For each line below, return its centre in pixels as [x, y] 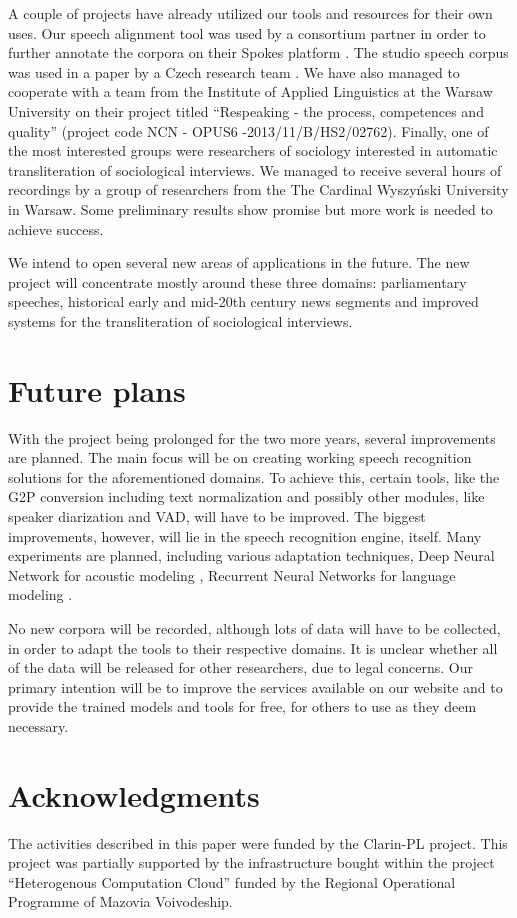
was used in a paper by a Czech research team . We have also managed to [234, 71]
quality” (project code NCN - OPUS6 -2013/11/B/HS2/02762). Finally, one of [248, 130]
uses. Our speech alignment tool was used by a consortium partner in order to [247, 32]
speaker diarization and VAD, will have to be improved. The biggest [217, 516]
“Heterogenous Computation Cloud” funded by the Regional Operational [232, 881]
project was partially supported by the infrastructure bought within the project [251, 862]
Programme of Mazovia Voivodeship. [120, 901]
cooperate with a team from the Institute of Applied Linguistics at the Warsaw [250, 91]
